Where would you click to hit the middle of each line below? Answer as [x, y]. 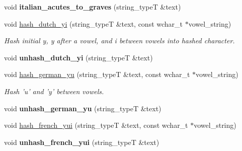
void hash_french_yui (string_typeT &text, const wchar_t [96, 125]
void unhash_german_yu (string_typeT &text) [83, 108]
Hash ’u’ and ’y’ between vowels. [54, 91]
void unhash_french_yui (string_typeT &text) [82, 142]
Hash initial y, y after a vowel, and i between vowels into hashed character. [119, 41]
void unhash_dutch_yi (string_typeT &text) [78, 57]
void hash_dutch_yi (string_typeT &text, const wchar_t [94, 23]
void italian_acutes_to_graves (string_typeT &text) [93, 7]
